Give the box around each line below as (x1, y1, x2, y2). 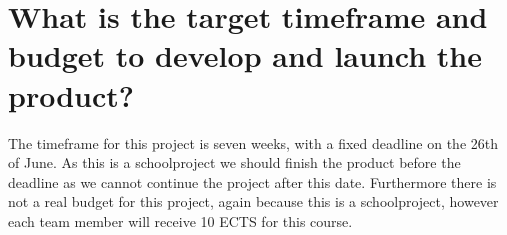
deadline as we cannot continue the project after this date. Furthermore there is (8, 171, 497, 192)
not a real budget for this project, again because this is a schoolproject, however (8, 191, 499, 212)
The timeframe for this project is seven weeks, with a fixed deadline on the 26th (8, 132, 498, 153)
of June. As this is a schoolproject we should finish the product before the (8, 152, 461, 173)
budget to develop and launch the (8, 35, 482, 76)
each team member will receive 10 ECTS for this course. (8, 210, 353, 231)
